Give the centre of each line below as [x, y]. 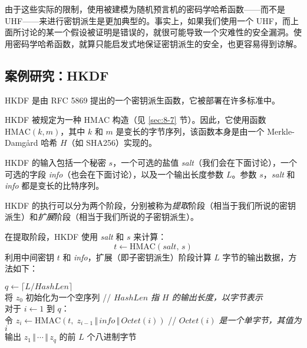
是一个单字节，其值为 [260, 319]
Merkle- [281, 131]
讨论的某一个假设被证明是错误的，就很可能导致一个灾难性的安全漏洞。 [157, 32]
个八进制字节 [112, 337]
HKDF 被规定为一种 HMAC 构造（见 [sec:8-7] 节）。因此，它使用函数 [136, 120]
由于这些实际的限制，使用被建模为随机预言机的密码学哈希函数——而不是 [145, 9]
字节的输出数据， [255, 257]
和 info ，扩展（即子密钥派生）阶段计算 [137, 257]
